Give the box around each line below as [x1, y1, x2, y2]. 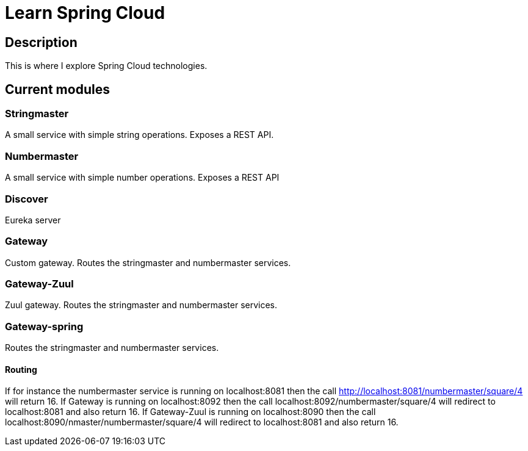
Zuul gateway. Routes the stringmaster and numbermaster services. [5, 300, 278, 311]
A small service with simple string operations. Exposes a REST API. [5, 129, 274, 140]
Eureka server [5, 214, 61, 225]
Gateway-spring [5, 320, 84, 333]
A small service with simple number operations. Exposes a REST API [5, 172, 280, 183]
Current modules [5, 81, 110, 97]
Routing [5, 364, 37, 375]
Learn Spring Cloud [5, 2, 165, 23]
